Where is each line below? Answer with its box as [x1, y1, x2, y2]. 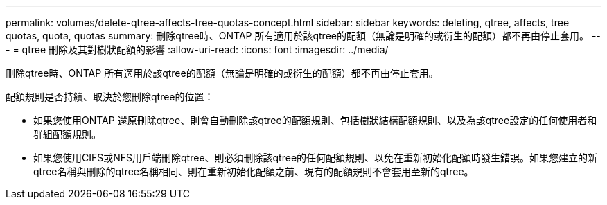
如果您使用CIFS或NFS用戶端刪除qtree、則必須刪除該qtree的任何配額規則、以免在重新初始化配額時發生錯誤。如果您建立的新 [33, 152, 598, 163]
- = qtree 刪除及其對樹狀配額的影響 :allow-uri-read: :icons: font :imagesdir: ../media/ [6, 44, 389, 55]
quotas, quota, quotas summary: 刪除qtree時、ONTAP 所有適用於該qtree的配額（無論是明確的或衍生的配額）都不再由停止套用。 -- [6, 30, 601, 42]
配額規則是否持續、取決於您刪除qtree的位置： [6, 91, 214, 102]
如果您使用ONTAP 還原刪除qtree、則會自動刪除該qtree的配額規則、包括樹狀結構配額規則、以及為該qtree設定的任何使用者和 [33, 114, 597, 126]
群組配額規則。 [33, 128, 101, 140]
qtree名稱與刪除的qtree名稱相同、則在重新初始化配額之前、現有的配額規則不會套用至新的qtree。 [33, 166, 474, 177]
